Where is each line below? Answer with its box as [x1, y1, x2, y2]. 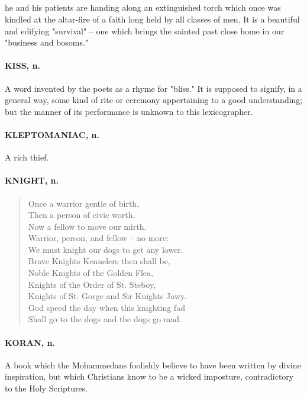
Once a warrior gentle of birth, [28, 197, 140, 209]
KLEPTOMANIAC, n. [5, 128, 99, 140]
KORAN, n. [5, 336, 55, 348]
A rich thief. [5, 151, 49, 163]
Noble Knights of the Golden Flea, [28, 267, 153, 279]
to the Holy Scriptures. [5, 382, 88, 394]
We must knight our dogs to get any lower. [28, 243, 183, 255]
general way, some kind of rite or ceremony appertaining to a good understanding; [5, 94, 303, 106]
